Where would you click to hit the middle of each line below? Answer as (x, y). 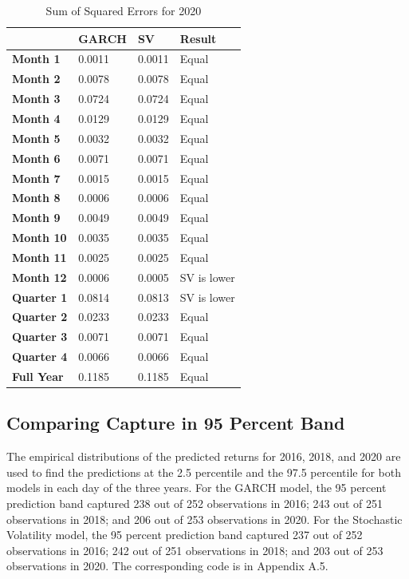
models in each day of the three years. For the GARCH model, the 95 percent (197, 488)
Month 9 (36, 218)
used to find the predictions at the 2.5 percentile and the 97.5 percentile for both (204, 472)
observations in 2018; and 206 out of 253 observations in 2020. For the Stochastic (204, 519)
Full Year (38, 376)
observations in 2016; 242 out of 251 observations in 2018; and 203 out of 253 (195, 550)
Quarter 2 (40, 317)
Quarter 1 (40, 297)
